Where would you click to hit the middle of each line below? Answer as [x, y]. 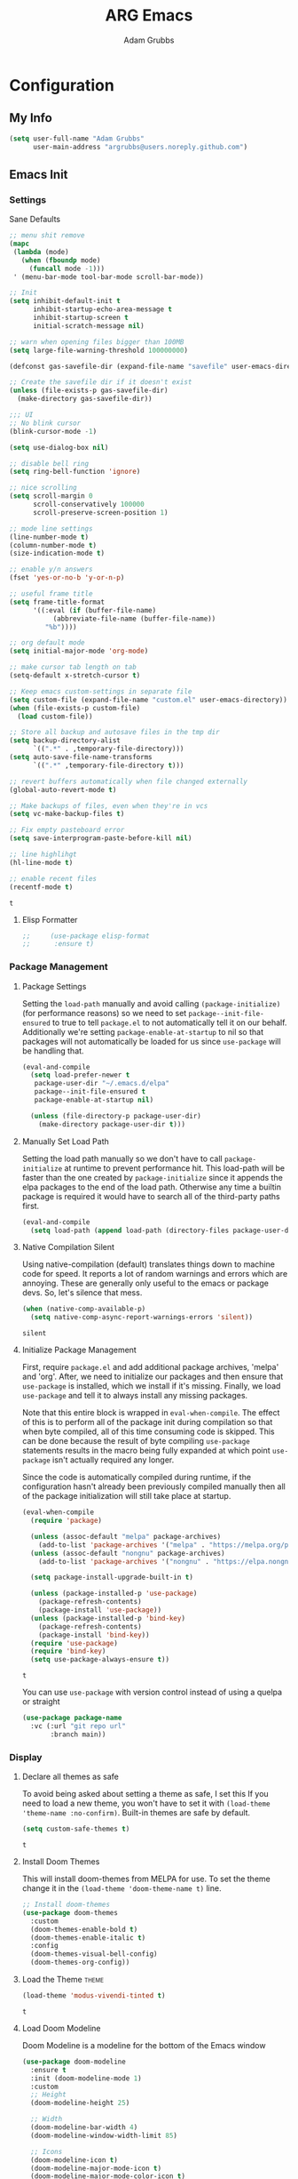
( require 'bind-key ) [68, 1651]
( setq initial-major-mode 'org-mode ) [79, 651]
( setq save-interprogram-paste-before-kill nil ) [101, 838]
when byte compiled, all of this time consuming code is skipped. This [148, 1431]
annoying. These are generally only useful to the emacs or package [145, 1283]
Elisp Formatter [50, 919]
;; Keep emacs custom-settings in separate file [101, 691]
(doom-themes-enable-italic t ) [88, 1938]
